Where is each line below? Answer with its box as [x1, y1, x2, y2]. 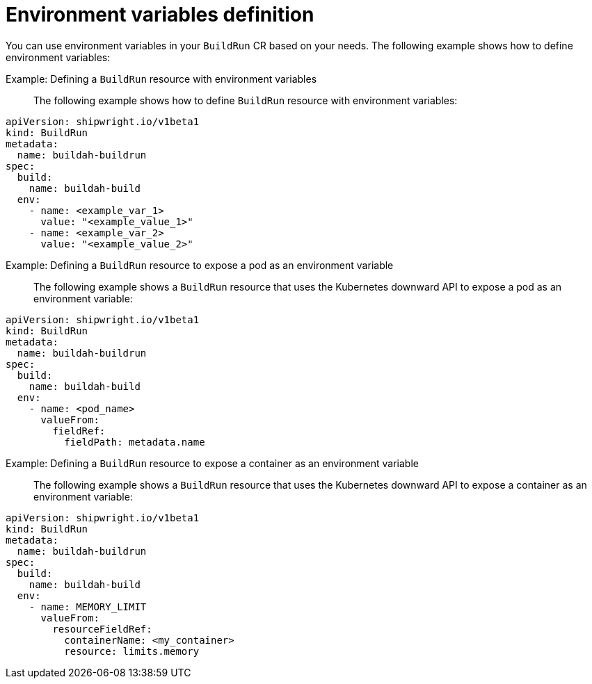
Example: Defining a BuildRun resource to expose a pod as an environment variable [6, 259, 394, 271]
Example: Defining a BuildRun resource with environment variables [6, 72, 317, 85]
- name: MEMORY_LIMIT [29, 601, 147, 612]
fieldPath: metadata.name [64, 436, 205, 448]
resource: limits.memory [64, 645, 200, 657]
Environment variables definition [6, 3, 314, 26]
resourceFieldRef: [52, 623, 152, 635]
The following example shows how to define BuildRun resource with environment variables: [33, 94, 458, 106]
